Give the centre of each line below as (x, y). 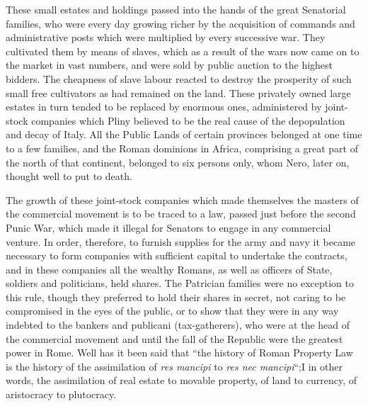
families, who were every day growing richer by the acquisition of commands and (180, 23)
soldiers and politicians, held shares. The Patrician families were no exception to (180, 283)
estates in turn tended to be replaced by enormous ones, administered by (164, 107)
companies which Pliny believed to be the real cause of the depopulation (188, 120)
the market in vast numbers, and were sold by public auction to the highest (169, 65)
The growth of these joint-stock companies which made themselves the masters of (182, 199)
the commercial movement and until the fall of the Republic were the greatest (174, 338)
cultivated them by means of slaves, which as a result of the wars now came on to (183, 51)
